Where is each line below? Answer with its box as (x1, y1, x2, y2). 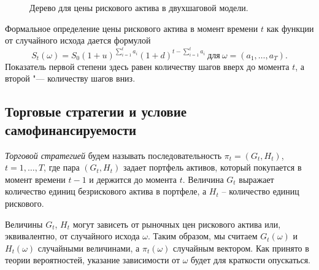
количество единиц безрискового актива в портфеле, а (5, 185, 207, 198)
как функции (266, 21, 314, 34)
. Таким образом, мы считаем (147, 229, 258, 242)
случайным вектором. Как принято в (173, 241, 309, 254)
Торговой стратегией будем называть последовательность (5, 148, 222, 161)
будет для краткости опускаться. (191, 253, 311, 266)
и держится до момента (89, 172, 177, 185)
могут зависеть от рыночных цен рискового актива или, (72, 217, 281, 230)
